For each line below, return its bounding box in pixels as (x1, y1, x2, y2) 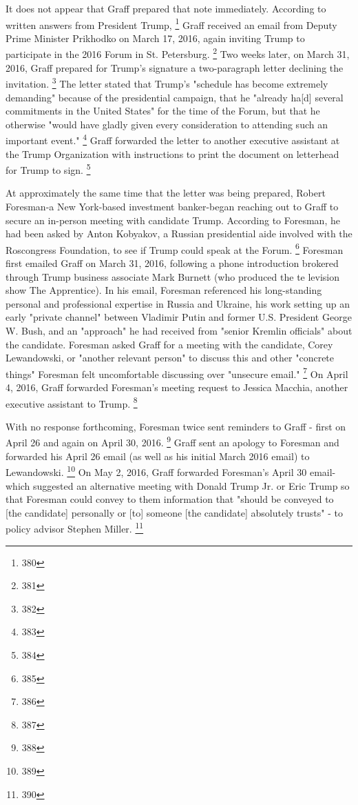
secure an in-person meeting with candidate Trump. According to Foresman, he (6, 212, 340, 227)
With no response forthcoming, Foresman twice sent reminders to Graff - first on (6, 419, 346, 433)
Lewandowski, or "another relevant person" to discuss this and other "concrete (6, 350, 335, 365)
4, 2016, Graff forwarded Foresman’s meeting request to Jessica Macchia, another (6, 380, 348, 395)
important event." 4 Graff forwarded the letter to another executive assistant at (6, 131, 340, 147)
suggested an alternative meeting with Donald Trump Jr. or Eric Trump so (33, 478, 350, 493)
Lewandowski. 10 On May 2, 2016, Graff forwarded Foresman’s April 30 (6, 463, 307, 479)
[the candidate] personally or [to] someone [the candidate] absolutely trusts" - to (6, 505, 343, 519)
